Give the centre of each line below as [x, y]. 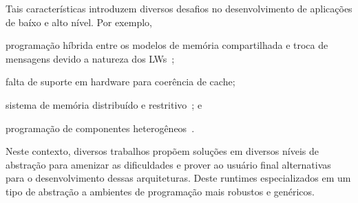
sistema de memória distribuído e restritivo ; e [104, 104]
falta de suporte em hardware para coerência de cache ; [120, 82]
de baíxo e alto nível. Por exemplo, [79, 22]
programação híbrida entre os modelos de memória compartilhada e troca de [167, 45]
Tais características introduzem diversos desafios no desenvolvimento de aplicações [179, 8]
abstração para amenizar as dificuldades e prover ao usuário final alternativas [168, 164]
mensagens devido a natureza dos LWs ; [90, 58]
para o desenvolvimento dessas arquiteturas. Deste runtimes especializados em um [178, 178]
